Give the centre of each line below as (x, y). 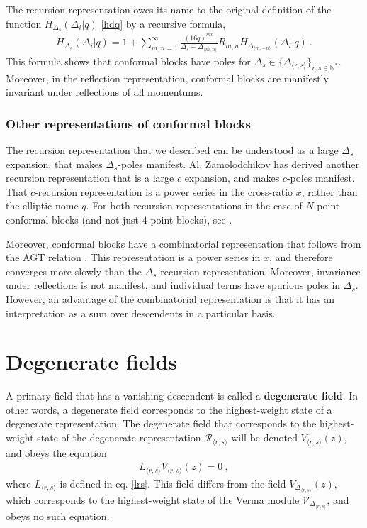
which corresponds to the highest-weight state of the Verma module (153, 499)
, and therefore (301, 257)
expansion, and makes (232, 178)
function (24, 23)
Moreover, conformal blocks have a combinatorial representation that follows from (183, 243)
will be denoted (264, 438)
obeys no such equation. (58, 516)
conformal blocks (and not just (73, 219)
